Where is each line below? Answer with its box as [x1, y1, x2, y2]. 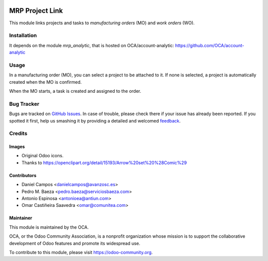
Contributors [9, 172, 37, 178]
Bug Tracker [9, 100, 40, 107]
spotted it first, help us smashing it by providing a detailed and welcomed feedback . [9, 118, 181, 124]
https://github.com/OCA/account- [175, 42, 244, 48]
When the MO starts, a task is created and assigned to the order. [9, 88, 141, 94]
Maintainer [9, 215, 32, 221]
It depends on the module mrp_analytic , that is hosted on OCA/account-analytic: [9, 42, 174, 48]
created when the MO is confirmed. [9, 79, 82, 85]
